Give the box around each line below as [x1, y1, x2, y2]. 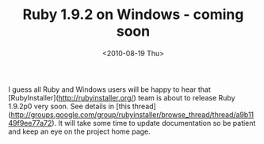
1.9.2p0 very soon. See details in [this [8, 101, 131, 111]
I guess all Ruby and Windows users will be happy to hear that [8, 85, 212, 94]
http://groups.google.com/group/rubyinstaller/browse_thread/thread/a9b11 [10, 109, 254, 119]
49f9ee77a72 [8, 118, 52, 127]
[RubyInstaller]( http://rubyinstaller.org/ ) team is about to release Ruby [8, 93, 235, 102]
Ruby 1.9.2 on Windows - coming [22, 6, 244, 24]
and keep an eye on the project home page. [8, 127, 151, 136]
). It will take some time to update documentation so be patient [51, 118, 256, 127]
